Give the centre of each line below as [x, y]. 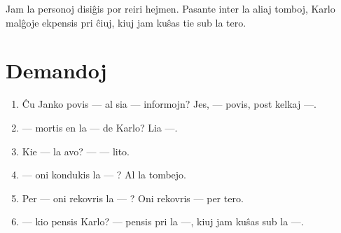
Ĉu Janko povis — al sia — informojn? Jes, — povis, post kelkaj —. [169, 104]
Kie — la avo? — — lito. [76, 151]
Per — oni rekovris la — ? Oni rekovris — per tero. [133, 198]
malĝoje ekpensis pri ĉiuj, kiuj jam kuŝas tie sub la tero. [126, 22]
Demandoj [56, 70]
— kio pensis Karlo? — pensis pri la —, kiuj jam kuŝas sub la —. [163, 221]
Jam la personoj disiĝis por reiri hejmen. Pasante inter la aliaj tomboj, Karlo [170, 8]
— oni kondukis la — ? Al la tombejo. [104, 175]
